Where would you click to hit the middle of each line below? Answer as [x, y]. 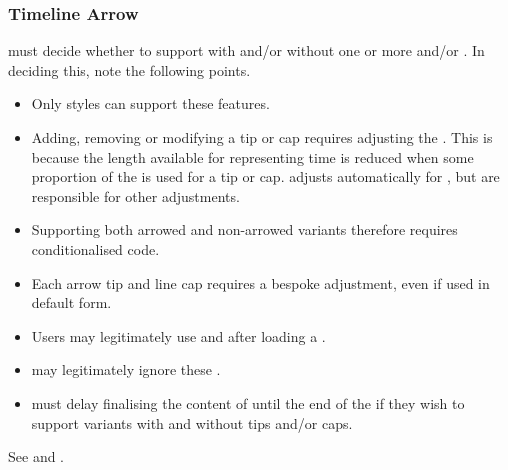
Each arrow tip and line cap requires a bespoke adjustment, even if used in [260, 282]
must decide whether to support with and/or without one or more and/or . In [246, 50]
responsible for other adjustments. [135, 195]
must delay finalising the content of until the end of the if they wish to [248, 402]
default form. [71, 302]
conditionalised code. [95, 248]
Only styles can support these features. [150, 103]
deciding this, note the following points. [129, 69]
